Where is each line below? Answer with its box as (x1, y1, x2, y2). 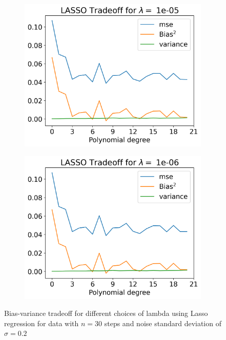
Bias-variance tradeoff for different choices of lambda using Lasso (4, 308, 208, 318)
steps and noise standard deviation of (104, 317, 221, 328)
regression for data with (4, 317, 79, 328)
